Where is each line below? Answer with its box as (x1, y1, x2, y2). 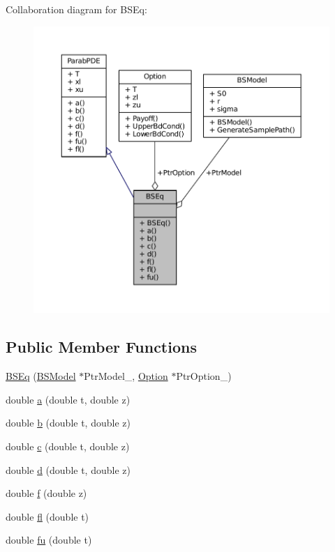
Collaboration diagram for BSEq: (6, 2, 147, 16)
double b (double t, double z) (6, 415, 131, 430)
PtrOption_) (176, 369, 232, 383)
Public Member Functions (6, 336, 197, 358)
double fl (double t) (6, 509, 89, 523)
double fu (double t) (6, 532, 92, 547)
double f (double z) (6, 486, 87, 500)
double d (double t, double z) (6, 462, 131, 477)
